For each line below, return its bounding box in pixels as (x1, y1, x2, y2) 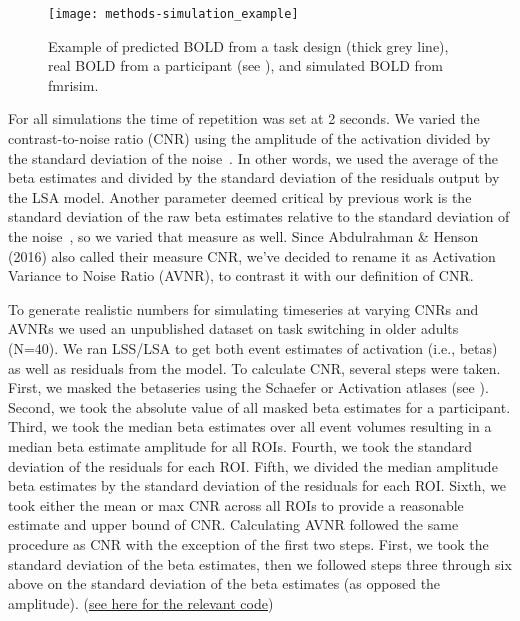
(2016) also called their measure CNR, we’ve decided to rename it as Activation (8, 245, 496, 266)
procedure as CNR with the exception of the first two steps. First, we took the (8, 533, 489, 554)
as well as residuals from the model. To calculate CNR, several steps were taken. (8, 357, 501, 378)
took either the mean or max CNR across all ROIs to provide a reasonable (8, 494, 464, 515)
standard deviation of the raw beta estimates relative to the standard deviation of (8, 206, 510, 227)
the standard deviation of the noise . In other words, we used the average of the (8, 147, 499, 168)
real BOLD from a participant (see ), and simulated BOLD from (48, 55, 444, 76)
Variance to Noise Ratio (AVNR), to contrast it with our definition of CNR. (8, 265, 474, 286)
